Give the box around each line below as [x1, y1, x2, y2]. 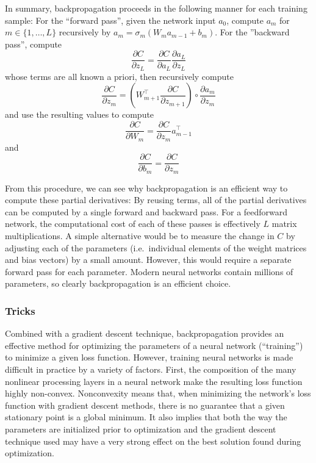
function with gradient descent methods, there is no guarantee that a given [5, 398, 285, 411]
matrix [271, 217, 297, 230]
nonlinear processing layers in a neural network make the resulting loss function [5, 375, 303, 387]
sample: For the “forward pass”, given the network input [5, 13, 216, 26]
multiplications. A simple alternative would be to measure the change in [5, 229, 275, 242]
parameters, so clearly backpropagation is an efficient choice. [5, 277, 231, 290]
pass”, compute [5, 37, 62, 50]
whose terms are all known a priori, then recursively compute [5, 70, 234, 82]
